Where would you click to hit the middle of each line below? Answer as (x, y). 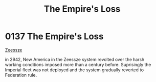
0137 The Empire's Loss (54, 36)
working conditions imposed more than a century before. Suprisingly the (78, 64)
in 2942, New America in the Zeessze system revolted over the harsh (75, 59)
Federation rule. (21, 75)
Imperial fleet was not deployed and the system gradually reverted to (75, 70)
